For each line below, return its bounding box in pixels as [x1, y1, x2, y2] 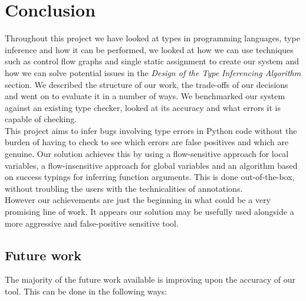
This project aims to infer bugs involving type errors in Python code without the [5, 124, 297, 136]
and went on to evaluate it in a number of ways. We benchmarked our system [5, 90, 285, 102]
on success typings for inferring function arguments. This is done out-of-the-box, [5, 171, 295, 183]
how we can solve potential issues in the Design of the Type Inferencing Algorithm [5, 66, 301, 78]
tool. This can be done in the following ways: [5, 285, 167, 297]
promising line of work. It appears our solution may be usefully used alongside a [5, 205, 294, 218]
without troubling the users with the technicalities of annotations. [5, 182, 243, 194]
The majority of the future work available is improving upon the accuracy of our [5, 273, 296, 286]
